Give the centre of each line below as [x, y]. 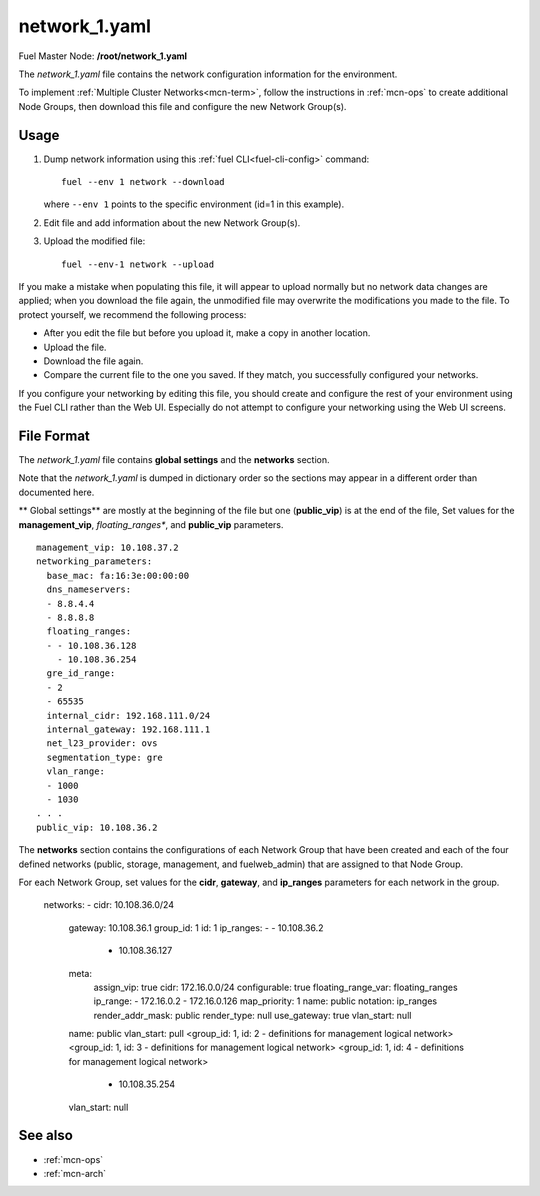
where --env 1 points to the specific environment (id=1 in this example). [194, 204]
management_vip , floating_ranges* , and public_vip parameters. [151, 524]
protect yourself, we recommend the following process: [132, 314]
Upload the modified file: [94, 241]
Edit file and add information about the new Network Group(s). [172, 222]
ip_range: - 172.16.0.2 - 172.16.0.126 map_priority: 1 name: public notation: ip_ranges [265, 1001]
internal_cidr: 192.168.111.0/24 [128, 715]
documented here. [56, 492]
